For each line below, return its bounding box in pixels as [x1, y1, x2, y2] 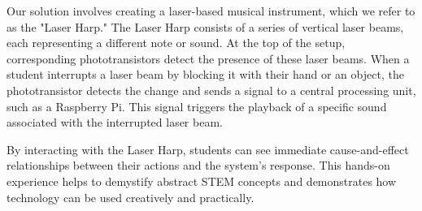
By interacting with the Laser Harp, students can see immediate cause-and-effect [7, 140, 409, 157]
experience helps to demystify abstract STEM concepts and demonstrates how [7, 172, 397, 189]
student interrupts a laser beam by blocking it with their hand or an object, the [7, 66, 404, 83]
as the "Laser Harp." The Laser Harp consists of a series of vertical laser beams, [7, 18, 404, 35]
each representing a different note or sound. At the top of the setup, [7, 34, 346, 51]
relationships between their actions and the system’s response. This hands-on [7, 157, 390, 174]
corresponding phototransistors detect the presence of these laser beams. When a [7, 50, 410, 67]
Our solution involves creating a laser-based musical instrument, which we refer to [7, 2, 415, 19]
